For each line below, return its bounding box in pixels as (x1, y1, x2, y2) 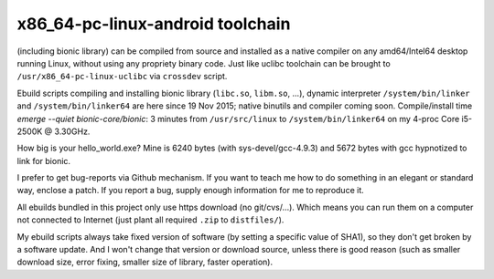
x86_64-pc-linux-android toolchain (16, 14, 291, 34)
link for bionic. (16, 155, 71, 166)
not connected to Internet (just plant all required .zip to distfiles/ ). (16, 214, 285, 225)
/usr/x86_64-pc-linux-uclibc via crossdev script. (16, 71, 228, 82)
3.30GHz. (54, 126, 91, 137)
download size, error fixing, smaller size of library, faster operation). (16, 256, 274, 268)
